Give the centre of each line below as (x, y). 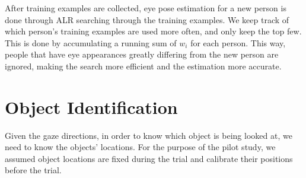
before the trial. (33, 170)
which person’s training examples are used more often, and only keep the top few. (153, 31)
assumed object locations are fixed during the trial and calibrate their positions (149, 158)
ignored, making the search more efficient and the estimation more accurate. (143, 66)
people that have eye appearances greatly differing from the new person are (142, 54)
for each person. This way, (238, 42)
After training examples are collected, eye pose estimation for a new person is (146, 8)
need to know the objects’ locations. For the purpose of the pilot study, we (140, 147)
